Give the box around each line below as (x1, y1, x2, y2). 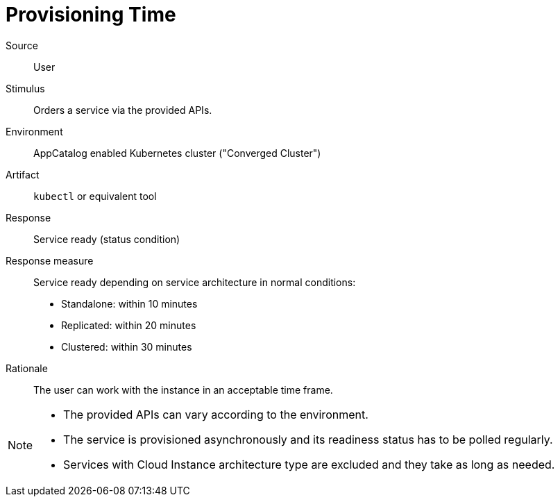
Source (6, 39, 38, 51)
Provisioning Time (6, 3, 176, 26)
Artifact (6, 168, 40, 181)
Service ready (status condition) (33, 233, 180, 245)
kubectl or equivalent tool (33, 190, 157, 202)
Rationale (6, 362, 48, 374)
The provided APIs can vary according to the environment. (63, 407, 368, 421)
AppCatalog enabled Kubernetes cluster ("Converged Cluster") (33, 147, 321, 159)
